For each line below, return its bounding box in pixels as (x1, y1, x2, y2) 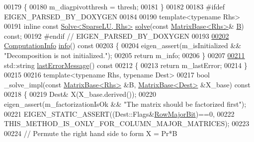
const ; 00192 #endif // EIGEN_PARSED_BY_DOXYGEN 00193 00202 (4, 30, 229, 41)
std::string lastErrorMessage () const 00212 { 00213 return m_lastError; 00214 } (4, 60, 248, 70)
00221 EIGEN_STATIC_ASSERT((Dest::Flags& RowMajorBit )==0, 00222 (4, 108, 235, 119)
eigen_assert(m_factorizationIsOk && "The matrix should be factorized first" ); (4, 98, 247, 109)
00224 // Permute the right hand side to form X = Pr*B (4, 128, 177, 138)
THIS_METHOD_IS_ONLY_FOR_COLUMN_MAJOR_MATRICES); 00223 (4, 118, 250, 129)
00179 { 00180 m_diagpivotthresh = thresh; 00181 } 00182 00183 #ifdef (4, 1, 225, 11)
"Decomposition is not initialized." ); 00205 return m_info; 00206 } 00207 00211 (4, 50, 245, 60)
